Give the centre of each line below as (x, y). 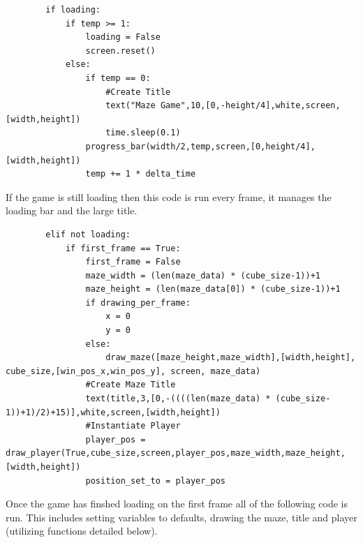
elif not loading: (88, 234)
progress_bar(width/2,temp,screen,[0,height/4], (200, 146)
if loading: (73, 10)
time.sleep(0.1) (143, 133)
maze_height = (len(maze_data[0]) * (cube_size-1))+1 (213, 289)
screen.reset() (120, 51)
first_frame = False (133, 262)
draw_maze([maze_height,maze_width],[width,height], (231, 358)
